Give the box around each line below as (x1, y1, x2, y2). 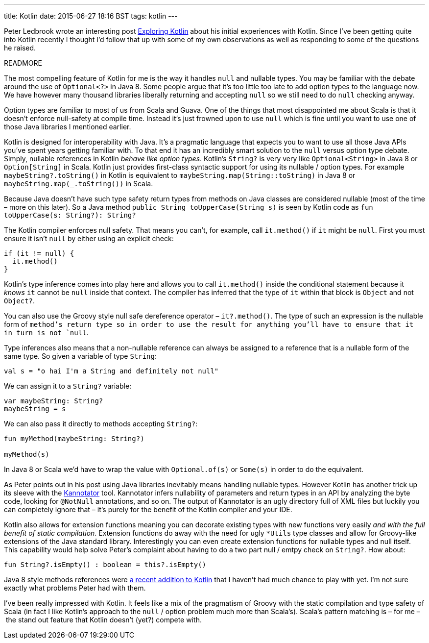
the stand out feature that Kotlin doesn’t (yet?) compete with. (5, 616, 202, 624)
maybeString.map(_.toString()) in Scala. (4, 179, 153, 188)
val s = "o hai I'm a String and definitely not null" (4, 367, 219, 375)
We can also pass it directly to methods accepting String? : (4, 420, 198, 428)
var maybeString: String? (4, 397, 103, 405)
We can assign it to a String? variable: (4, 382, 132, 390)
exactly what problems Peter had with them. (4, 584, 146, 592)
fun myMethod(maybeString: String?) (4, 435, 144, 443)
